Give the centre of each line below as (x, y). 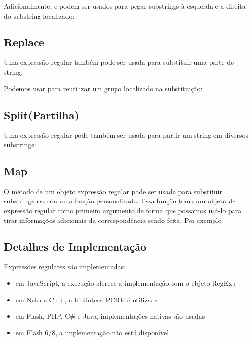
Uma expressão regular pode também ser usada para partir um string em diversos (126, 135)
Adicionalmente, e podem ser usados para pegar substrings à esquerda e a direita (125, 6)
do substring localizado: (39, 15)
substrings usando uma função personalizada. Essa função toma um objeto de (120, 201)
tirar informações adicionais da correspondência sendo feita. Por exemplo (113, 220)
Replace (24, 42)
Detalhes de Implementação (75, 246)
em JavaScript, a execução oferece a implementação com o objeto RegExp (126, 283)
